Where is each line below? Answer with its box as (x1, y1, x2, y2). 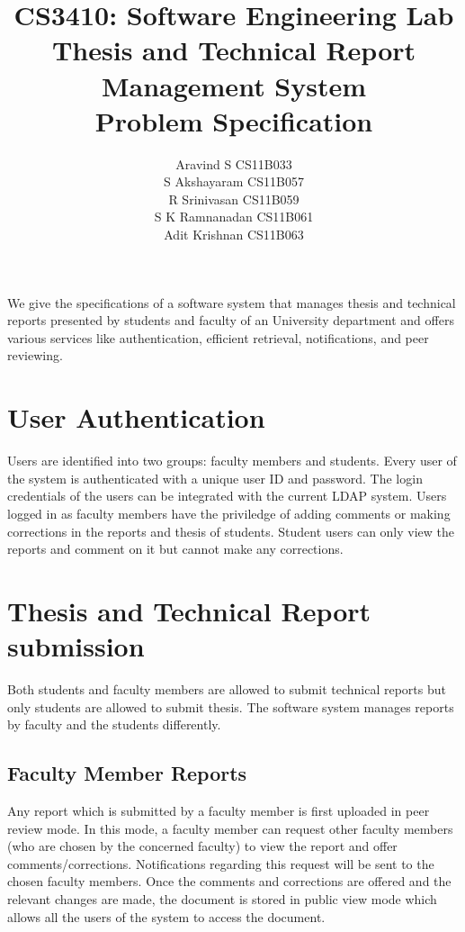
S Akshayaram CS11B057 (164, 172, 304, 191)
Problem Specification (94, 102, 373, 139)
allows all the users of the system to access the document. (7, 907, 326, 926)
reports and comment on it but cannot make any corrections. (7, 539, 344, 558)
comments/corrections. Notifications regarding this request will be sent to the (7, 854, 434, 873)
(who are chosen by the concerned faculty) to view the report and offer (7, 837, 398, 855)
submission (7, 628, 145, 665)
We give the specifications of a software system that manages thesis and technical (7, 293, 456, 312)
